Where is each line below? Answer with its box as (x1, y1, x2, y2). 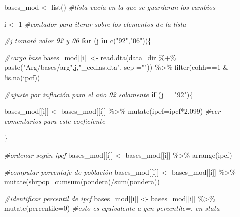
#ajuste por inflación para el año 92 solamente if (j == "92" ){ (4, 89, 193, 99)
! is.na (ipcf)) (4, 71, 40, 82)
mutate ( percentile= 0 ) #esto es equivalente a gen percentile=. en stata (4, 203, 220, 213)
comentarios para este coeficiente (4, 115, 105, 126)
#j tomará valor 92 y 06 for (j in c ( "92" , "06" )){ (4, 35, 152, 46)
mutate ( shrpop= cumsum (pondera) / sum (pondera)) (4, 176, 160, 187)
